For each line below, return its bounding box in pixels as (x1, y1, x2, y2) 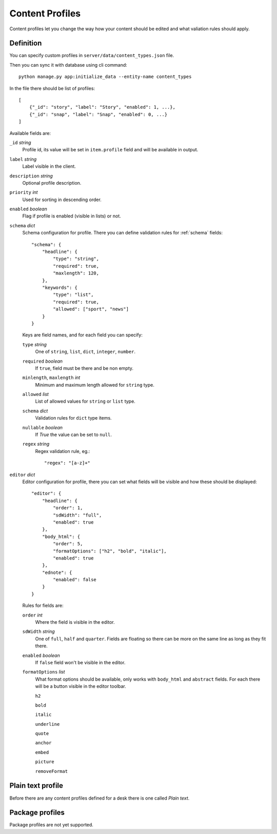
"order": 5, (53, 541, 83, 547)
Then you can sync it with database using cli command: (9, 62, 128, 68)
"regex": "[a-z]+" (44, 460, 91, 466)
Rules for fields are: (22, 603, 64, 609)
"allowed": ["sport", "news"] (53, 306, 129, 312)
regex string (22, 441, 50, 447)
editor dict (9, 471, 35, 478)
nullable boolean (22, 424, 63, 430)
